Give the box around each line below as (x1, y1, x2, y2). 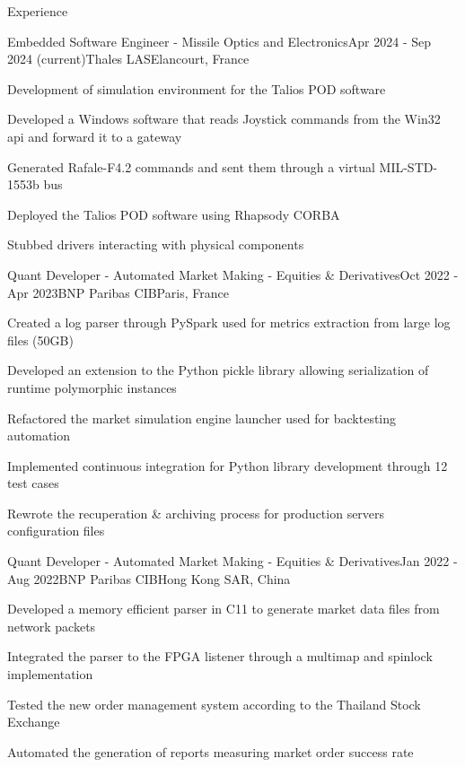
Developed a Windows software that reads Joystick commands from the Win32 (7, 109, 441, 128)
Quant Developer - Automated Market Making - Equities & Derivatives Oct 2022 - (7, 265, 459, 283)
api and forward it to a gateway (7, 126, 182, 145)
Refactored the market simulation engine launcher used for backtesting (7, 408, 397, 427)
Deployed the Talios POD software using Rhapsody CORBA (7, 205, 340, 223)
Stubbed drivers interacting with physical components (7, 235, 304, 254)
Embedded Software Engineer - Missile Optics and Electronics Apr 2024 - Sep (7, 31, 432, 50)
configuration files (7, 521, 105, 540)
